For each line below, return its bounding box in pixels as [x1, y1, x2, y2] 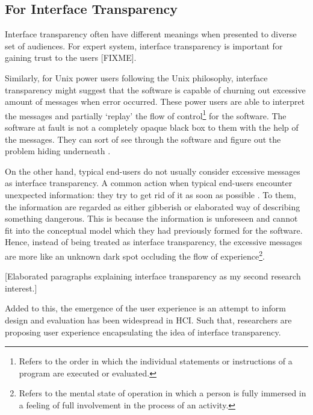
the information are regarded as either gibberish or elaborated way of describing [5, 200, 300, 213]
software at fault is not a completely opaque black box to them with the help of [5, 121, 299, 134]
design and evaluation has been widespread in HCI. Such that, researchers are [5, 313, 292, 326]
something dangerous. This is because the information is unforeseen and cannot [5, 212, 298, 225]
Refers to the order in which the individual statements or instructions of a [19, 355, 293, 367]
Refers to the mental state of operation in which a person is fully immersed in [19, 387, 306, 399]
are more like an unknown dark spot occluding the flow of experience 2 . [5, 248, 265, 262]
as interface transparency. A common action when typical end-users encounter [5, 176, 293, 189]
